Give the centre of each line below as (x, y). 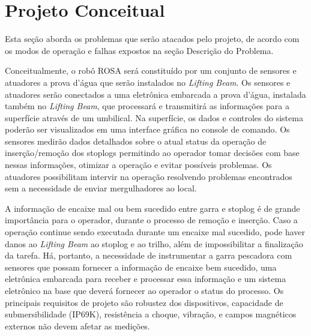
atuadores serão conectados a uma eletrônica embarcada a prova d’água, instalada (155, 94)
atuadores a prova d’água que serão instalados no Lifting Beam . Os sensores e (148, 82)
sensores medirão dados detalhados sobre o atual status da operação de (136, 141)
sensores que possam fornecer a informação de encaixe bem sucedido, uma (141, 267)
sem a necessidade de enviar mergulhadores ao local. (101, 188)
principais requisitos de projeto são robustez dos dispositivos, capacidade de (144, 302)
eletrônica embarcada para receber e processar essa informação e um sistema (146, 279)
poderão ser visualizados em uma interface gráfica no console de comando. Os (147, 129)
